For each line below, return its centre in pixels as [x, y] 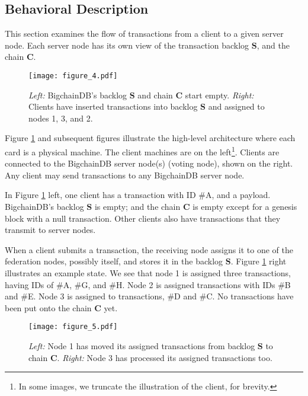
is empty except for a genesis [245, 207]
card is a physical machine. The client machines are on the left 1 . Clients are [142, 151]
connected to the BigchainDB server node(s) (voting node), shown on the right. [149, 163]
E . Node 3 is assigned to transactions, [96, 296]
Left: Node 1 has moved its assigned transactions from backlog [142, 346]
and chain [155, 95]
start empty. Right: [219, 95]
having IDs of [29, 284]
